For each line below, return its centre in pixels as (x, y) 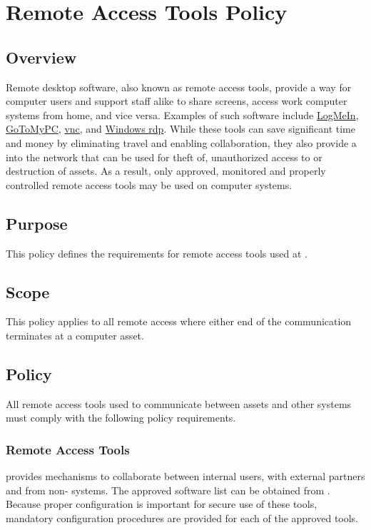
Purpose (37, 223)
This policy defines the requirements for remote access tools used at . (157, 253)
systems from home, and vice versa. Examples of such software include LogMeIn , (182, 114)
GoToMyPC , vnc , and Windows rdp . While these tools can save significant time (181, 129)
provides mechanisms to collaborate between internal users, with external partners (185, 476)
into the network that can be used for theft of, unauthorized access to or (164, 157)
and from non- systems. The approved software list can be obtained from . (168, 490)
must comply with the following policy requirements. (121, 418)
